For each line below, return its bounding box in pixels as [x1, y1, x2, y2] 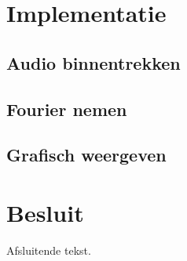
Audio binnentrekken [6, 50, 181, 74]
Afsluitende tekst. [6, 241, 91, 258]
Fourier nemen [6, 96, 127, 121]
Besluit [6, 196, 84, 228]
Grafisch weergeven [6, 143, 167, 167]
